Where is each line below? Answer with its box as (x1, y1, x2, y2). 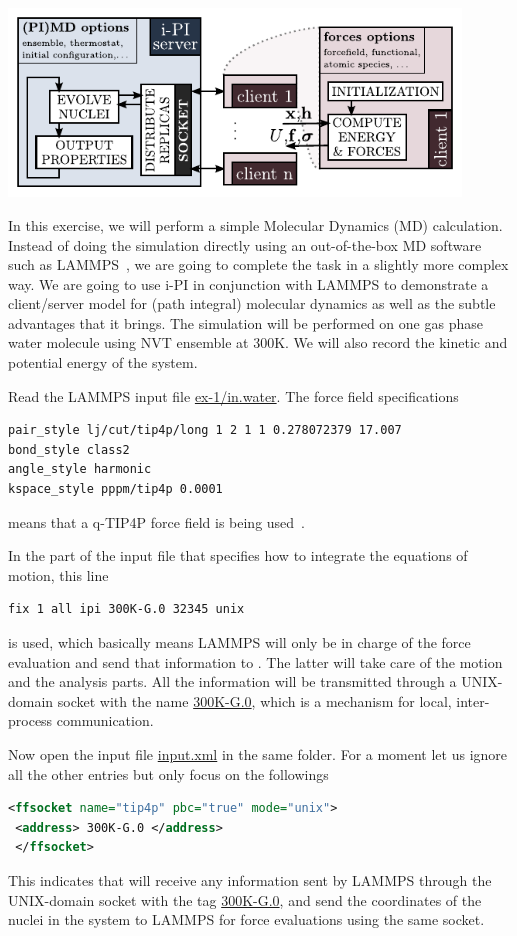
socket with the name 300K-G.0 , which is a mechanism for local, (57, 690, 452, 711)
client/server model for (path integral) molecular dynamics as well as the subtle (8, 293, 496, 314)
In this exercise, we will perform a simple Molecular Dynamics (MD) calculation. (8, 214, 503, 235)
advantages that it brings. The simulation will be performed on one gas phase (8, 312, 483, 333)
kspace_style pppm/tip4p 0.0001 (8, 482, 223, 497)
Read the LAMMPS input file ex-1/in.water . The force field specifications (8, 385, 459, 406)
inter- (456, 690, 490, 711)
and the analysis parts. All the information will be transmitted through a (8, 671, 457, 692)
